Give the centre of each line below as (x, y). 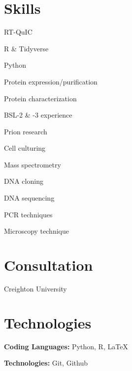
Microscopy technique (36, 231)
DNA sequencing (29, 198)
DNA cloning (24, 181)
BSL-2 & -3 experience (38, 115)
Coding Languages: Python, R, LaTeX (66, 346)
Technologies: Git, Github (46, 363)
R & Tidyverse (26, 48)
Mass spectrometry (33, 164)
